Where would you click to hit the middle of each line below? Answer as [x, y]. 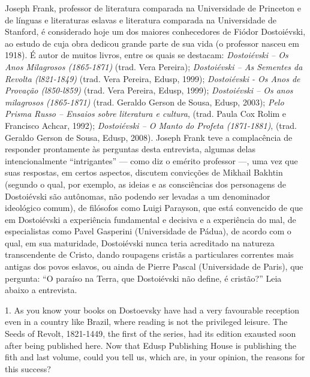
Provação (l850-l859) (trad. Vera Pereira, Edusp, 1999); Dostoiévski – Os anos [149, 90]
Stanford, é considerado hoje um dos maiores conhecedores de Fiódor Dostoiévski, [155, 31]
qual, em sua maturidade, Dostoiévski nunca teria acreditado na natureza [140, 242]
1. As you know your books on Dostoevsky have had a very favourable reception [152, 310]
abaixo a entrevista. [41, 290]
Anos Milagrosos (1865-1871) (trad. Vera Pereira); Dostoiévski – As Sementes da [154, 66]
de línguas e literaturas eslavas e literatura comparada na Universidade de [141, 19]
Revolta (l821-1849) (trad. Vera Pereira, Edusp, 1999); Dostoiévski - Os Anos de [153, 78]
